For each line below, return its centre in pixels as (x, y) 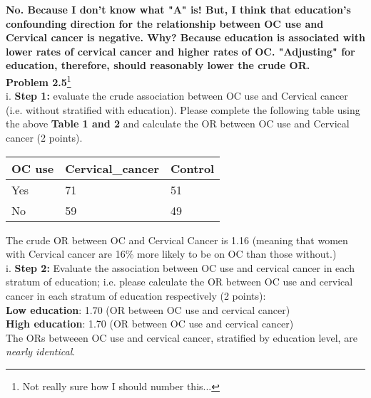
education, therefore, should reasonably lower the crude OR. (158, 65)
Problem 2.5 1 (39, 80)
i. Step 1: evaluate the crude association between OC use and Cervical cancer (177, 96)
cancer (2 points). (44, 137)
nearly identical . (41, 351)
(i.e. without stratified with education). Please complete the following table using (183, 109)
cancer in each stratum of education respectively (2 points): (136, 295)
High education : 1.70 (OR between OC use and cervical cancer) (150, 324)
